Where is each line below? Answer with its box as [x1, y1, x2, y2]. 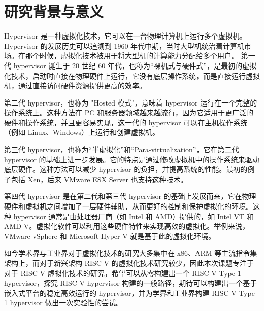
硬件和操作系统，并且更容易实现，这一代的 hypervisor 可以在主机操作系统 [4, 117, 248, 127]
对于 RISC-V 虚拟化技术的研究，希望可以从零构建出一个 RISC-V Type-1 [4, 267, 241, 278]
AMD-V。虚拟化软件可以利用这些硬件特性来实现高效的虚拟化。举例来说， [4, 221, 250, 231]
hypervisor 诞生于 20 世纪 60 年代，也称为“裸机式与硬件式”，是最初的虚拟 [13, 60, 257, 71]
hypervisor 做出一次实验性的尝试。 [10, 297, 123, 308]
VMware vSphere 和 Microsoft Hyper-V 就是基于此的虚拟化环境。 [4, 230, 216, 241]
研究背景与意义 [4, 1, 104, 22]
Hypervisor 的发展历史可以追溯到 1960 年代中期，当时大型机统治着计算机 [4, 40, 245, 51]
